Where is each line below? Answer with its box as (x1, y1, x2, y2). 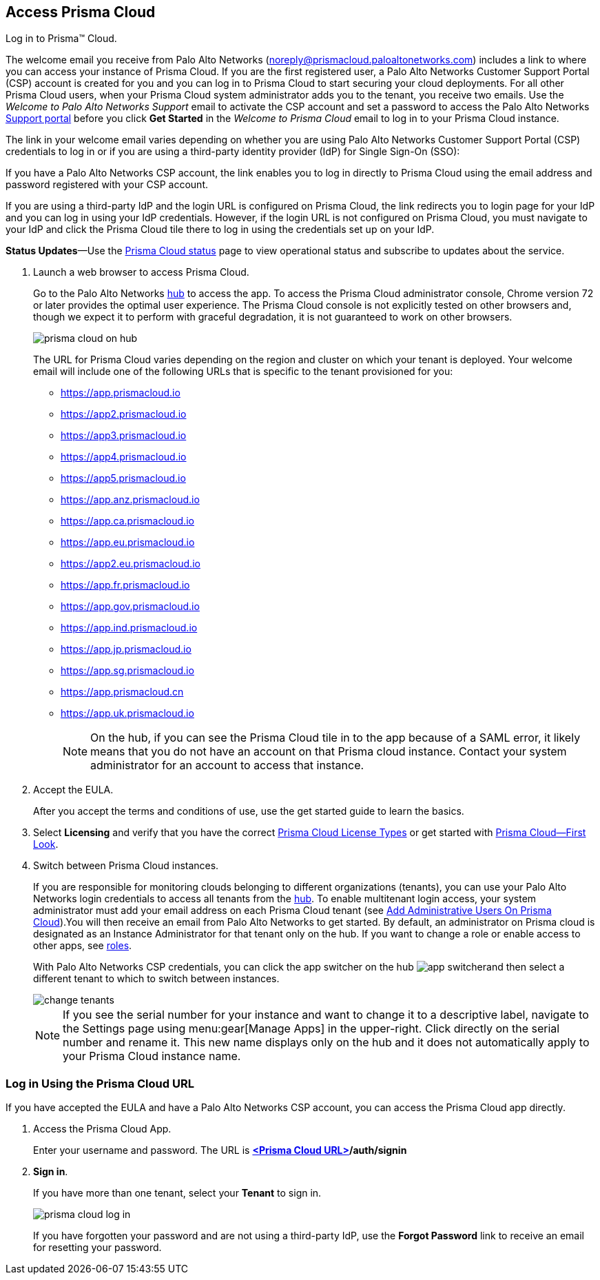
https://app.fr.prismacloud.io (61, 579, 190, 591)
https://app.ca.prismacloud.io (61, 515, 194, 527)
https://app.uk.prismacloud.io (61, 707, 194, 720)
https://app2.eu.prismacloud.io (61, 558, 200, 570)
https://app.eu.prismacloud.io (61, 536, 195, 549)
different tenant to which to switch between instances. (33, 973, 280, 985)
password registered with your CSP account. (6, 179, 208, 191)
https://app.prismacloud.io (61, 387, 180, 399)
